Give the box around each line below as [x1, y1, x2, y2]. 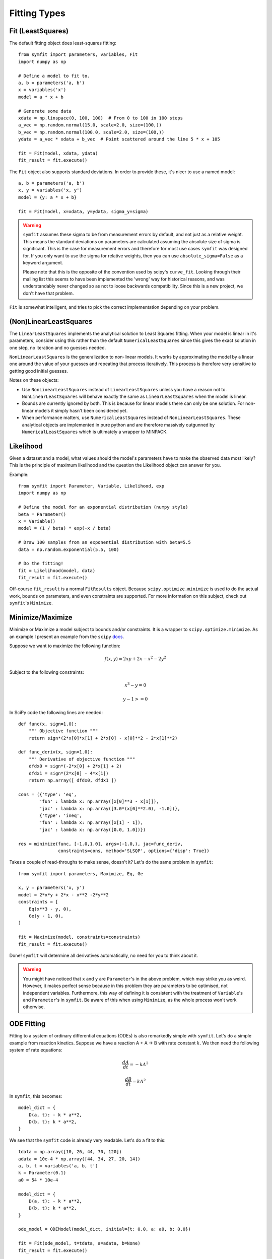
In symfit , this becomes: [9, 1093, 62, 1099]
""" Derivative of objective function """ [28, 756, 135, 762]
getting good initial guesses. [9, 368, 68, 374]
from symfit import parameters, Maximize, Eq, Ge [18, 871, 144, 876]
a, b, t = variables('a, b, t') [18, 1163, 98, 1168]
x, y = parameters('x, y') [18, 885, 85, 891]
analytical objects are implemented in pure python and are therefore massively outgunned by [22, 422, 215, 428]
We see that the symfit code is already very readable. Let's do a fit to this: [9, 1137, 166, 1143]
